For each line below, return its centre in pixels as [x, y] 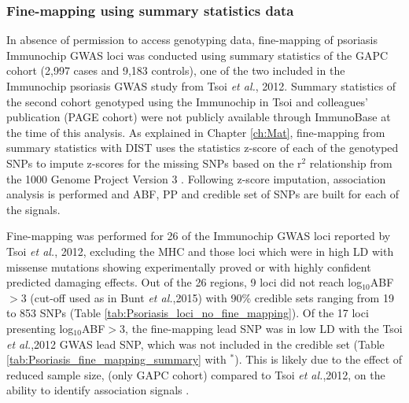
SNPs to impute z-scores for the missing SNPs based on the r [154, 163]
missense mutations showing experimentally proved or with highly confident [189, 266]
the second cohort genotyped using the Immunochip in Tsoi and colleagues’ [188, 101]
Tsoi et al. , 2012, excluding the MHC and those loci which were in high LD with [200, 251]
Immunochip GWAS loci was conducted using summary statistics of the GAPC [197, 55]
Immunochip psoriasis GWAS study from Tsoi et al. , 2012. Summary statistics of [201, 86]
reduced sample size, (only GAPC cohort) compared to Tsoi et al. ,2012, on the [196, 374]
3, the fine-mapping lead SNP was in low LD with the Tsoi [261, 328]
